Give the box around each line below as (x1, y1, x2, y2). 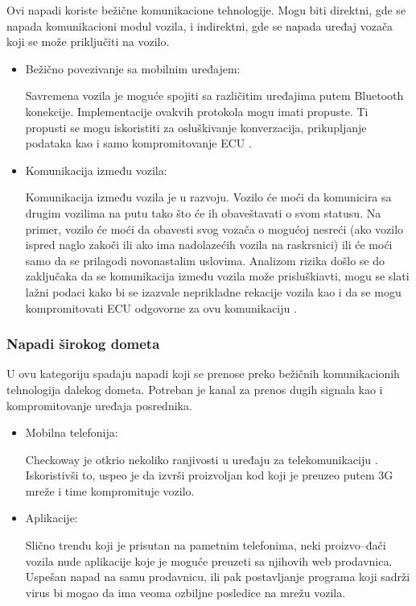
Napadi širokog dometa (6, 334, 160, 354)
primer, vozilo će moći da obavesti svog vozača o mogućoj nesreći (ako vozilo (25, 220, 404, 237)
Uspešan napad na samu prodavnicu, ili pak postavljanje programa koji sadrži (25, 568, 410, 585)
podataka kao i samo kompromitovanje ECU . (25, 135, 252, 151)
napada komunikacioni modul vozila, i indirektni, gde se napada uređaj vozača (6, 17, 393, 34)
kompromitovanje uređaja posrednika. (6, 396, 192, 413)
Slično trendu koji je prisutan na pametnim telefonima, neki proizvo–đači (25, 537, 386, 554)
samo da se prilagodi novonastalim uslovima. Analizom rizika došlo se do (25, 251, 385, 268)
